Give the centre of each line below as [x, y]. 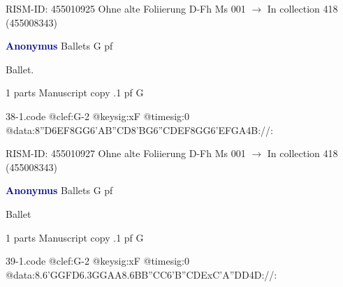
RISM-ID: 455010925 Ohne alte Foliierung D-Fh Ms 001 [126, 8]
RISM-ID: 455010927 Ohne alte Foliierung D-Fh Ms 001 [126, 153]
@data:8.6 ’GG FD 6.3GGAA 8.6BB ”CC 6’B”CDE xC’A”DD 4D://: [141, 274]
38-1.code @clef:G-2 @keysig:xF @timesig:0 [97, 116]
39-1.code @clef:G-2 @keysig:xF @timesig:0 [97, 261]
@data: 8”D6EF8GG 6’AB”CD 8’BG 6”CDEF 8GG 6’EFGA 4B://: [139, 130]
